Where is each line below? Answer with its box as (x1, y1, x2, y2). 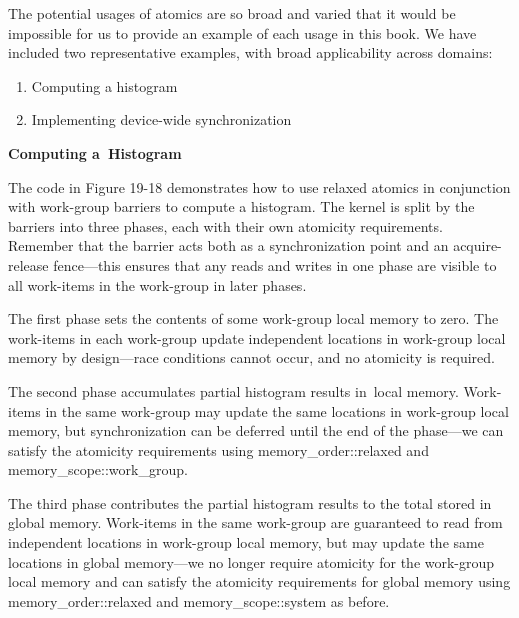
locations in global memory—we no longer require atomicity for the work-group (8, 551, 495, 572)
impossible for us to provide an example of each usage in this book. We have (8, 22, 477, 43)
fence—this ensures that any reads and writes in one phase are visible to (53, 254, 497, 275)
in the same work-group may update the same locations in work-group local (45, 400, 509, 421)
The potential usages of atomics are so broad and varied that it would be (8, 3, 456, 23)
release (8, 254, 49, 275)
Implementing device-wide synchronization (31, 109, 292, 130)
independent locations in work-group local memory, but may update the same (8, 532, 484, 553)
